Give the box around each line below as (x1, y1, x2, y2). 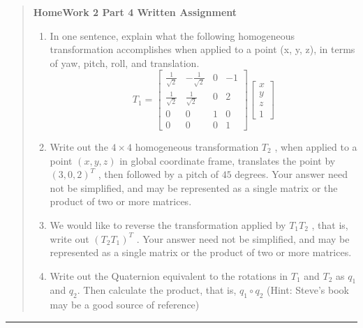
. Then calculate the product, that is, (77, 283, 237, 297)
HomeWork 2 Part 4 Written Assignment (33, 5, 237, 19)
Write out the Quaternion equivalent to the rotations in (50, 268, 288, 283)
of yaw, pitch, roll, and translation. (50, 55, 200, 70)
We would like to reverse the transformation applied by (50, 217, 286, 232)
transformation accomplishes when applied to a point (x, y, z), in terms (50, 42, 355, 57)
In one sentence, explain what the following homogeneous (50, 28, 295, 43)
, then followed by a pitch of (98, 167, 218, 181)
